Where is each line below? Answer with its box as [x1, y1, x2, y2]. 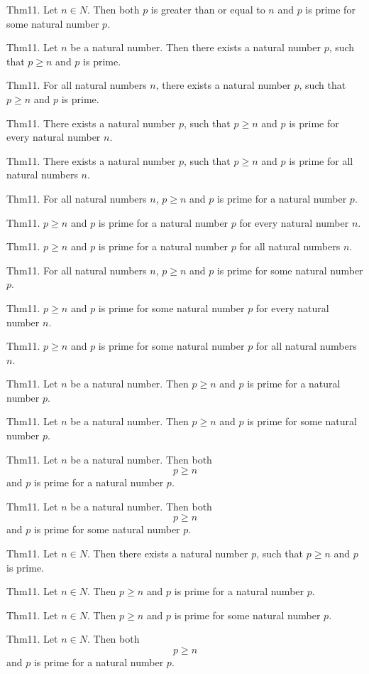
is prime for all [289, 153, 353, 168]
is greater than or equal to [150, 2, 265, 16]
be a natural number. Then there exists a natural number [70, 40, 321, 55]
